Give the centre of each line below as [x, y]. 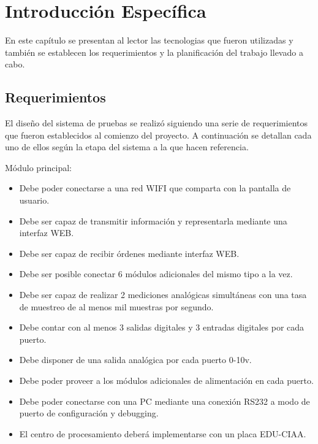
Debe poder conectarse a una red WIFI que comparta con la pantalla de [155, 188]
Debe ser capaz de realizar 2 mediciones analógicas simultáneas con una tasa [163, 295]
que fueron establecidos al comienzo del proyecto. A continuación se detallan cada [158, 135]
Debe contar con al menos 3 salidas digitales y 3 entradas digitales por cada [162, 327]
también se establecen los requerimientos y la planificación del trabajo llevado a [154, 52]
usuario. [34, 200]
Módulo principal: [38, 167]
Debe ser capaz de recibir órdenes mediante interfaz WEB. [129, 253]
